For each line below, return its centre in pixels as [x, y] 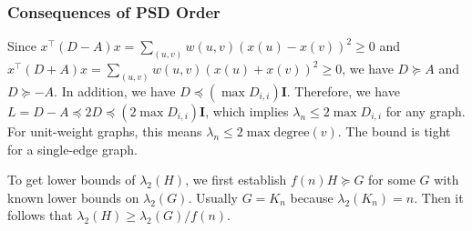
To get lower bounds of [72, 180]
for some [392, 180]
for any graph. [426, 110]
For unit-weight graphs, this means [105, 131]
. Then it [439, 197]
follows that [40, 215]
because [312, 197]
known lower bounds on [73, 197]
